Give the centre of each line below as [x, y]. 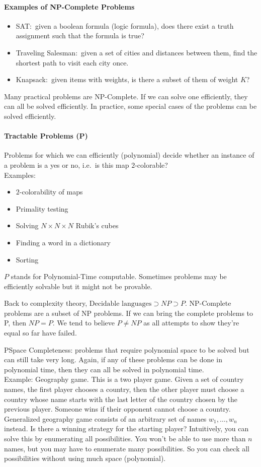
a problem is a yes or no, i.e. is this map [67, 164]
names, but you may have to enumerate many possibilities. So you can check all [127, 448]
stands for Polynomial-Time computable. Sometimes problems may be [119, 276]
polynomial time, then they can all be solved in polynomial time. [104, 369]
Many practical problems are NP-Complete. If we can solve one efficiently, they [126, 96]
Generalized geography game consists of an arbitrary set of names [105, 418]
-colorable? [151, 164]
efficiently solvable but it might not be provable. [78, 286]
